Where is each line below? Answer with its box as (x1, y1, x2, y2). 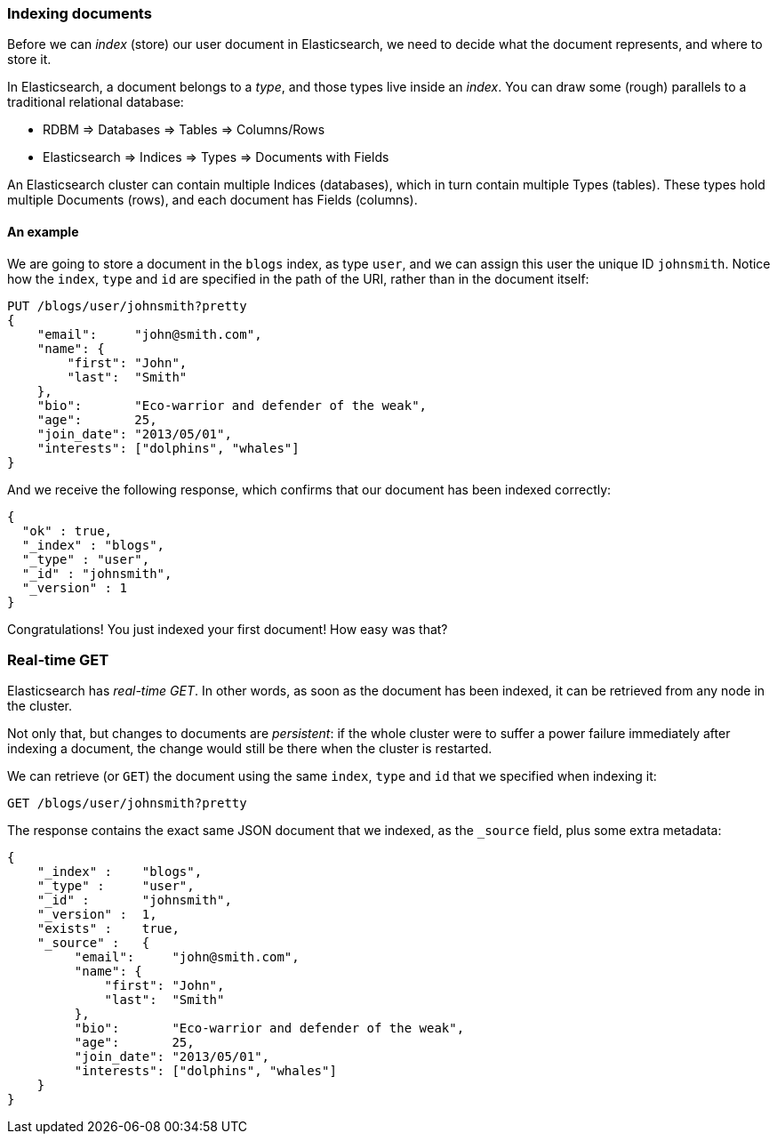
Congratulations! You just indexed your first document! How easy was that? (7, 621, 448, 637)
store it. (7, 52, 52, 68)
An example (7, 223, 79, 239)
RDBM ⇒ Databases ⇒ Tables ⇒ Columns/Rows (43, 122, 325, 138)
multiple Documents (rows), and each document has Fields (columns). (7, 192, 418, 208)
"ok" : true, (21, 523, 113, 538)
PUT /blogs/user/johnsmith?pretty (7, 298, 247, 313)
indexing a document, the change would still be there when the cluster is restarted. (7, 741, 493, 757)
